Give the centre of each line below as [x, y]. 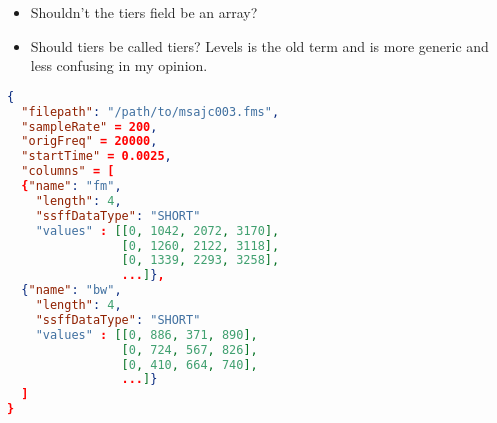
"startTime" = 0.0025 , [96, 156]
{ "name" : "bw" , [71, 290]
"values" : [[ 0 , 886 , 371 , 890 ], [146, 334]
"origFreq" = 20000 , [89, 141]
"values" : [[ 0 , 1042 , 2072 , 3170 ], [157, 230]
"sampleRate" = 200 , [89, 126]
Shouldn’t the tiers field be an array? [144, 12]
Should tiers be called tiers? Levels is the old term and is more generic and [259, 45]
